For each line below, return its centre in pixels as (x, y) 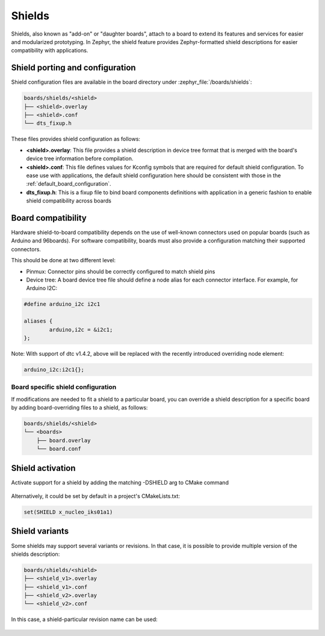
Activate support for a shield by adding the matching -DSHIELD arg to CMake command (120, 482)
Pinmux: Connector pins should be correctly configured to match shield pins (121, 271)
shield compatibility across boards (69, 201)
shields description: (36, 554)
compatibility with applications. (50, 51)
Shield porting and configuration (73, 68)
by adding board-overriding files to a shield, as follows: (79, 408)
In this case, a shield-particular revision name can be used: (84, 619)
